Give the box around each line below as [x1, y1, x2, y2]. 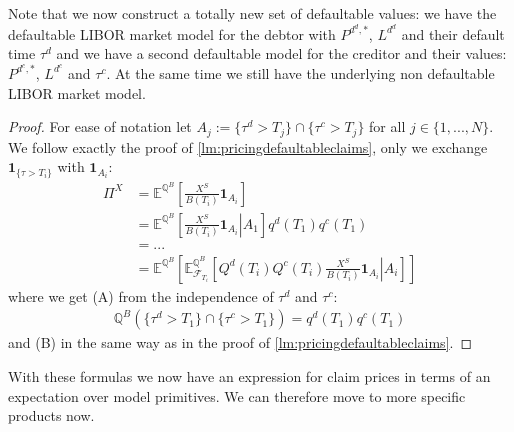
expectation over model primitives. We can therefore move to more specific [8, 385, 466, 406]
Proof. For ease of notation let [8, 116, 192, 137]
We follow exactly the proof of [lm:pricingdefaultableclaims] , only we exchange [8, 136, 488, 157]
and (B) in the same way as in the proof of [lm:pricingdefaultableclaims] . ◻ [8, 332, 473, 353]
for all [369, 116, 406, 137]
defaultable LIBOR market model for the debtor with [8, 23, 336, 44]
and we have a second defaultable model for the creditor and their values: [56, 43, 507, 64]
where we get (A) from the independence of [8, 285, 274, 306]
